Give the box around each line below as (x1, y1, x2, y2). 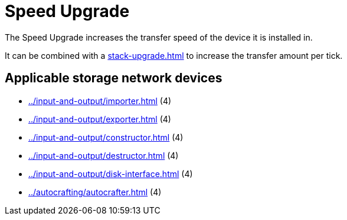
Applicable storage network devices (5, 71, 222, 86)
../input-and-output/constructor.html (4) (28, 132, 184, 142)
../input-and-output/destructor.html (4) (28, 150, 179, 161)
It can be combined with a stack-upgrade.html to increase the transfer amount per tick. (5, 50, 343, 61)
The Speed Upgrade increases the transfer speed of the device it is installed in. (5, 32, 313, 42)
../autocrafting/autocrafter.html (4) (28, 186, 162, 197)
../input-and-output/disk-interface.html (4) (28, 168, 193, 179)
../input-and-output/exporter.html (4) (28, 114, 171, 124)
